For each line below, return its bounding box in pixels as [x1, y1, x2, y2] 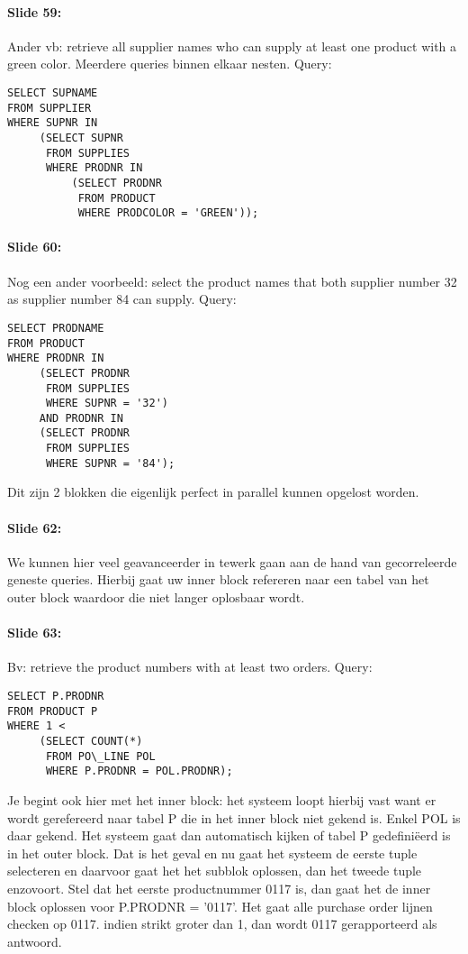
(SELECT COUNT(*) [39, 734, 143, 748]
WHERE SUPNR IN [7, 116, 98, 130]
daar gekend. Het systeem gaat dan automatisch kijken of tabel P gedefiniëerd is [7, 826, 451, 845]
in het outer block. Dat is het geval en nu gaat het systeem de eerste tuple [7, 843, 418, 862]
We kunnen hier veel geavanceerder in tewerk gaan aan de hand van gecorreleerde [7, 552, 457, 571]
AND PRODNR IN [39, 411, 123, 425]
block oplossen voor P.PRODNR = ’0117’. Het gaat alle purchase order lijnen [7, 896, 433, 915]
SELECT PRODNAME [7, 321, 104, 335]
